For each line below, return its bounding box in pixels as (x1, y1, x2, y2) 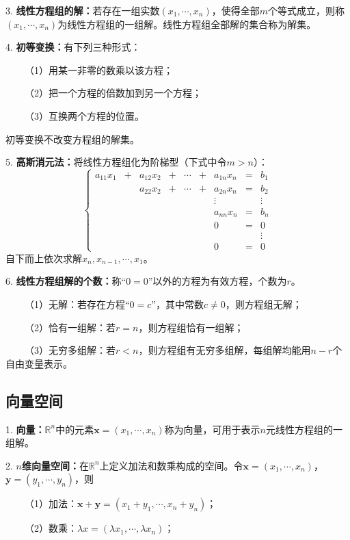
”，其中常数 (151, 297, 204, 311)
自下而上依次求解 (5, 250, 82, 265)
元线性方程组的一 (265, 422, 342, 436)
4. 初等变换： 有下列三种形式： (5, 40, 141, 54)
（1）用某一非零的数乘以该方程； (24, 62, 173, 77)
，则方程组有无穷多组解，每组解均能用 (138, 343, 311, 357)
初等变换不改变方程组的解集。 (5, 131, 139, 146)
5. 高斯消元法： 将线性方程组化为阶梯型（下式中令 (5, 155, 227, 169)
